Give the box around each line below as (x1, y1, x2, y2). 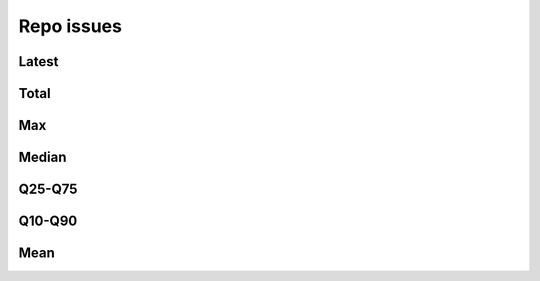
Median (18, 149, 67, 166)
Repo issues (18, 15, 122, 37)
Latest (18, 53, 59, 70)
